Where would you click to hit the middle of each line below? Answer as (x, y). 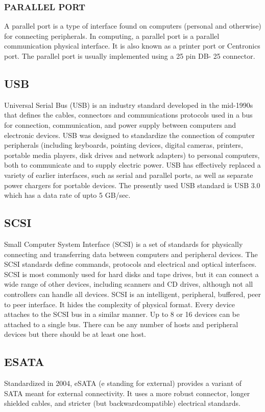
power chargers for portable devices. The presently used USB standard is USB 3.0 (132, 185)
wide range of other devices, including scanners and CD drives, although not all (129, 284)
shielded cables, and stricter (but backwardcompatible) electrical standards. (122, 403)
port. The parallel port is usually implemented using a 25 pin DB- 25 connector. (130, 56)
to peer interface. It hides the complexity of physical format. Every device (119, 304)
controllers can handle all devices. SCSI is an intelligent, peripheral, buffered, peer (132, 294)
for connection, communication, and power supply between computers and (120, 124)
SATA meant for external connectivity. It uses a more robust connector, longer (127, 393)
